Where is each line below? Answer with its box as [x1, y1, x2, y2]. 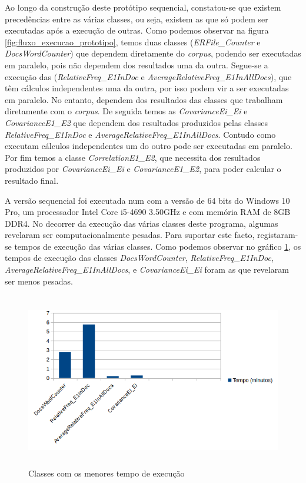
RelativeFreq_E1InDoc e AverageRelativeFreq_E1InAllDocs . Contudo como [5, 128, 276, 140]
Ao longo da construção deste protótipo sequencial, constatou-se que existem [5, 1, 281, 13]
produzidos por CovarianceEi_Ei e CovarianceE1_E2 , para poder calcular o [5, 163, 281, 175]
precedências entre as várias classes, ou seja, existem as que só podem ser [5, 12, 268, 25]
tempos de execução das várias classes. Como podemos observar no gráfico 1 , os [14, 240, 301, 252]
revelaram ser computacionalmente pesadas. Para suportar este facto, [5, 229, 255, 241]
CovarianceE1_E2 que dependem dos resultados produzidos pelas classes [5, 116, 268, 128]
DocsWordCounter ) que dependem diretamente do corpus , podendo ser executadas [5, 47, 301, 59]
